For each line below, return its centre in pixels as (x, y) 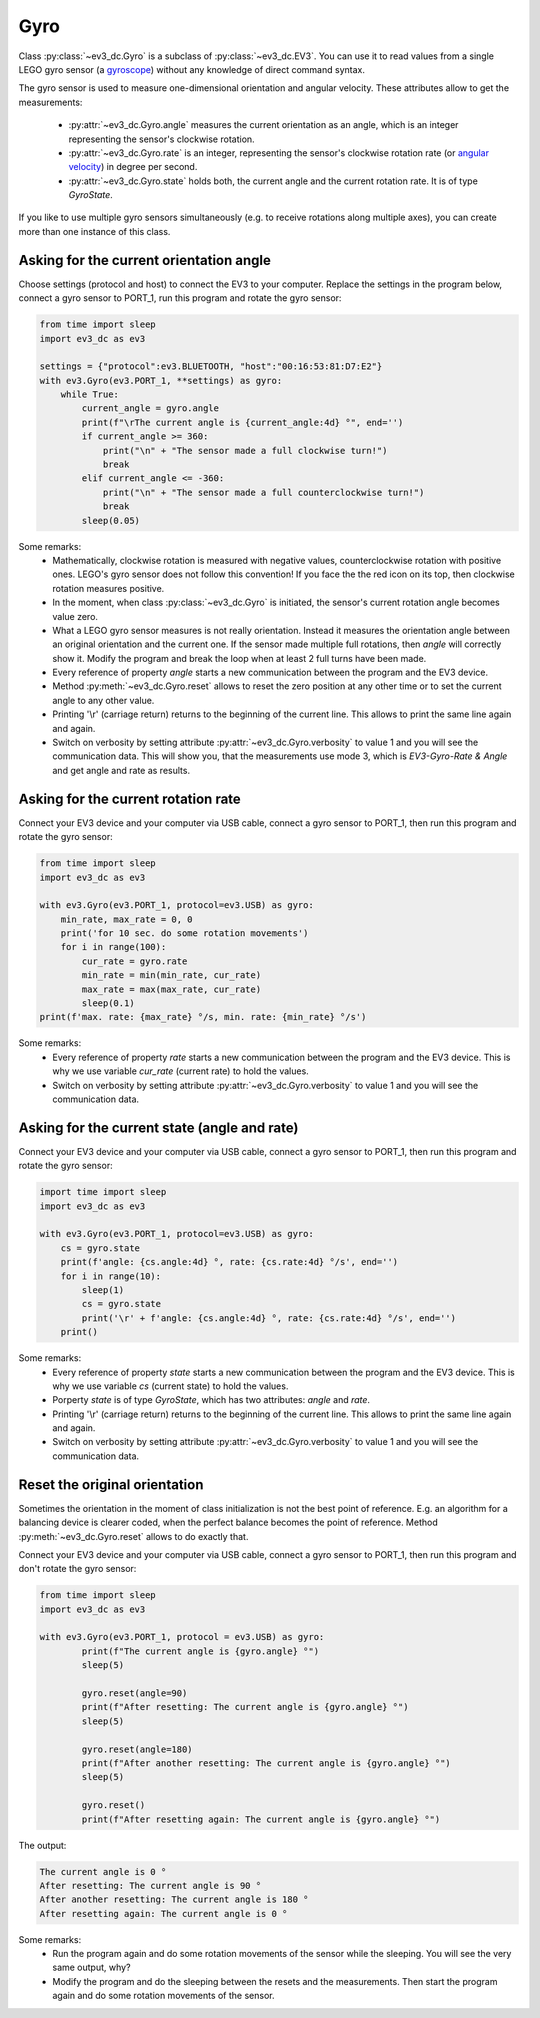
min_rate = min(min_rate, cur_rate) (171, 975)
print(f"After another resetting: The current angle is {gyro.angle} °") (266, 1763)
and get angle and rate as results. (121, 770)
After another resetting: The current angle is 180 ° (174, 1899)
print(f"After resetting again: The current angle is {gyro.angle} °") (261, 1819)
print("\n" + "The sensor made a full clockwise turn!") (245, 450)
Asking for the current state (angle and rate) (158, 1127)
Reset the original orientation (111, 1484)
